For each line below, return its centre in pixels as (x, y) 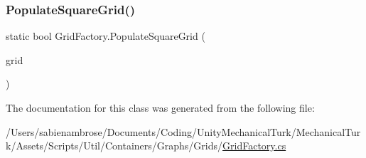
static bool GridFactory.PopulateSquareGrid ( (106, 36)
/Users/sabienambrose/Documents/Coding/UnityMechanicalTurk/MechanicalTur (183, 131)
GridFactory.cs (254, 146)
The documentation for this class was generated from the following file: (160, 107)
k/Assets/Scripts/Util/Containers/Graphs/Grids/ (114, 146)
